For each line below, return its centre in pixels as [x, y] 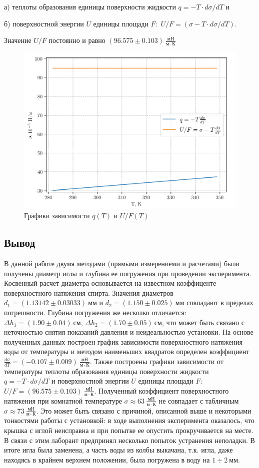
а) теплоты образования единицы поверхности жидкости [90, 6]
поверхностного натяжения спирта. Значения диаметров [89, 292]
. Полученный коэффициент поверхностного [161, 390]
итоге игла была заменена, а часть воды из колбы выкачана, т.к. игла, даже [118, 450]
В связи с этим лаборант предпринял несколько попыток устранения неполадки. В [129, 440]
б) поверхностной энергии [44, 23]
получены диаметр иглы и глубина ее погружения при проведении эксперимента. [128, 273]
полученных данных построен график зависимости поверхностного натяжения [123, 341]
